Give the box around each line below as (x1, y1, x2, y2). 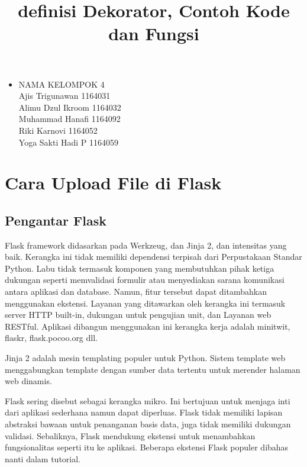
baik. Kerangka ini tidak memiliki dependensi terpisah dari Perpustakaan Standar (5, 250, 302, 263)
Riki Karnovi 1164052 (18, 124, 98, 136)
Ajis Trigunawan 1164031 (18, 89, 111, 102)
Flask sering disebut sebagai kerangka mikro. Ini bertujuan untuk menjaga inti (5, 394, 290, 407)
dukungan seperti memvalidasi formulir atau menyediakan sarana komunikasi (5, 273, 285, 286)
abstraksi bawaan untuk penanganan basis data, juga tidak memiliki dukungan (5, 418, 291, 430)
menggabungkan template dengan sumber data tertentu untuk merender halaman (5, 363, 300, 375)
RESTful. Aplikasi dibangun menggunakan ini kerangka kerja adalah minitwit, (5, 320, 290, 332)
